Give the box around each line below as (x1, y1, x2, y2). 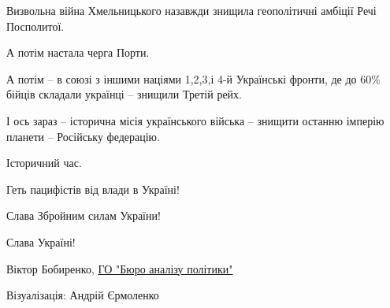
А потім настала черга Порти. (6, 44, 150, 61)
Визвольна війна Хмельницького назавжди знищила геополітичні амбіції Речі (6, 2, 377, 18)
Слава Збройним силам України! (6, 207, 161, 224)
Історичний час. (6, 154, 82, 171)
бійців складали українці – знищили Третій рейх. (6, 86, 242, 102)
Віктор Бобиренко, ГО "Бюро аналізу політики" (6, 260, 233, 276)
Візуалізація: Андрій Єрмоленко (6, 287, 159, 303)
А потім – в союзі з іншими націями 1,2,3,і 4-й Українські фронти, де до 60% (6, 70, 381, 87)
